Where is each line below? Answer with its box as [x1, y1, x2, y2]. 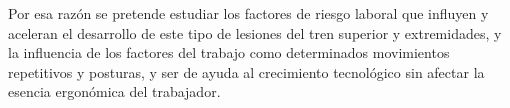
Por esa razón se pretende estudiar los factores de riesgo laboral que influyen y [8, 3, 489, 23]
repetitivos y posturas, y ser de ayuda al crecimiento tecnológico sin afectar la [8, 61, 485, 82]
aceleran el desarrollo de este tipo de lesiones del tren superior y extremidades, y [8, 22, 502, 43]
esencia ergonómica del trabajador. [8, 81, 221, 102]
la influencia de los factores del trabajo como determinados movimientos [8, 42, 450, 63]
